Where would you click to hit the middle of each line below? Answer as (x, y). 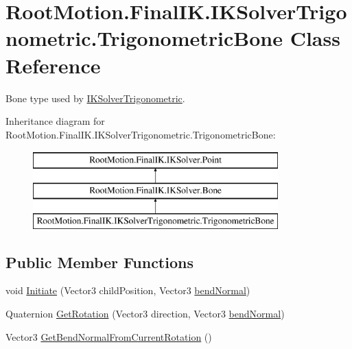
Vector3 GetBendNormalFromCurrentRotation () (109, 336)
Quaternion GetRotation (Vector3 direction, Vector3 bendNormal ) (145, 314)
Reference (53, 65)
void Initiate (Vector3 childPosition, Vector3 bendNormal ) (128, 290)
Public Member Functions (99, 262)
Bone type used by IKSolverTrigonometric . (95, 98)
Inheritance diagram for (55, 121)
